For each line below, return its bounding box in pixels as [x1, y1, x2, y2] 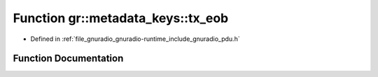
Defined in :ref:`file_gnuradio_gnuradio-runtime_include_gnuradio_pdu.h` [30, 35, 241, 43]
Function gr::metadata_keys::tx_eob [13, 10, 229, 26]
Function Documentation [13, 53, 124, 65]
